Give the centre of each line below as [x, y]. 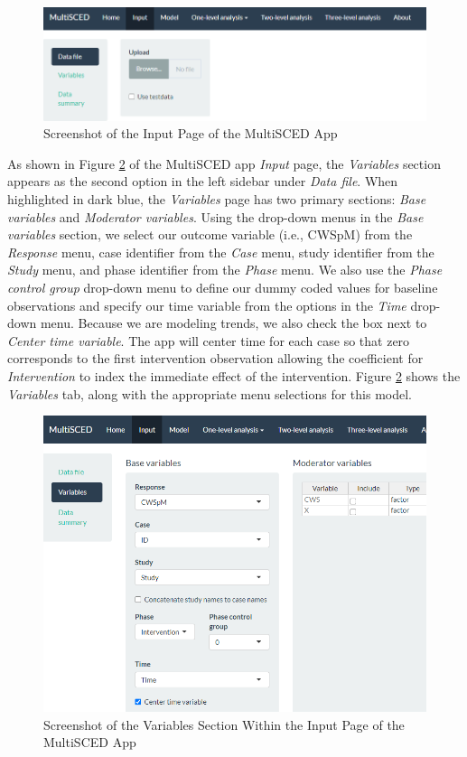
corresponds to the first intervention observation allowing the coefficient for [215, 358]
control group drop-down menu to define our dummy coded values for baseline [223, 287]
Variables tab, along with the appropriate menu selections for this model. [210, 393]
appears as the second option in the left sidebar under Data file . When [203, 181]
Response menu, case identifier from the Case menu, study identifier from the [221, 252]
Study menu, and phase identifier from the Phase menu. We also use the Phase [225, 270]
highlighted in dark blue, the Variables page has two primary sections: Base [217, 199]
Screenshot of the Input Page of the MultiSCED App [191, 133]
